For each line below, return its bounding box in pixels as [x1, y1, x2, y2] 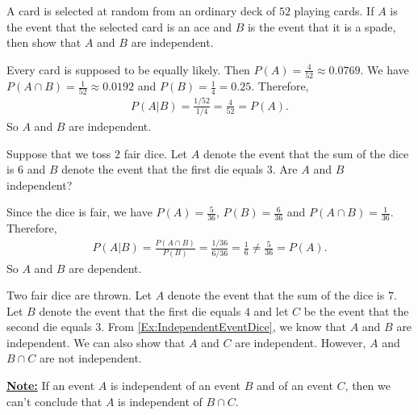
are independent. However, [235, 333, 366, 350]
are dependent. [69, 259, 142, 276]
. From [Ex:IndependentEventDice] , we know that [101, 318, 347, 335]
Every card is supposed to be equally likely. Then [6, 61, 250, 78]
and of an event [257, 377, 333, 394]
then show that [6, 34, 82, 51]
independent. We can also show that [6, 333, 186, 350]
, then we [345, 377, 391, 394]
